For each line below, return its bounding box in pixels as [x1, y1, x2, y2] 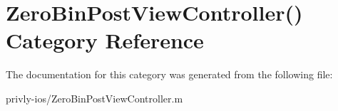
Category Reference [6, 26, 204, 55]
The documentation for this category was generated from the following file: [6, 67, 333, 82]
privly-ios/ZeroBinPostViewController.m [6, 90, 183, 105]
